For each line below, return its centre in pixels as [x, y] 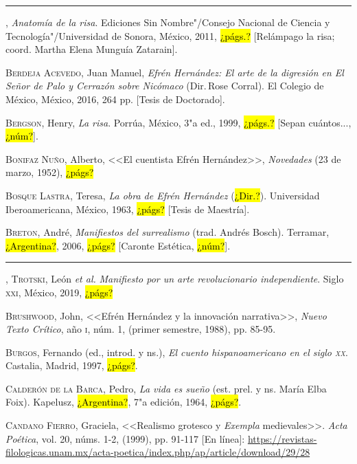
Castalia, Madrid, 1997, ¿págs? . [72, 365]
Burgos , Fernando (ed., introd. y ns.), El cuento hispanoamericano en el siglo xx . [177, 352]
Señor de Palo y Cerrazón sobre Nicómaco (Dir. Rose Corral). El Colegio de [165, 86]
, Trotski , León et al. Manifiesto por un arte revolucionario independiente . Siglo [175, 279]
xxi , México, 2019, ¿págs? [59, 292]
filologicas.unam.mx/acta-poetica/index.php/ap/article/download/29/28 [158, 452]
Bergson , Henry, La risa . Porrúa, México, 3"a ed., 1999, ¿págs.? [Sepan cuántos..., [178, 122]
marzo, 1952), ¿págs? [50, 172]
